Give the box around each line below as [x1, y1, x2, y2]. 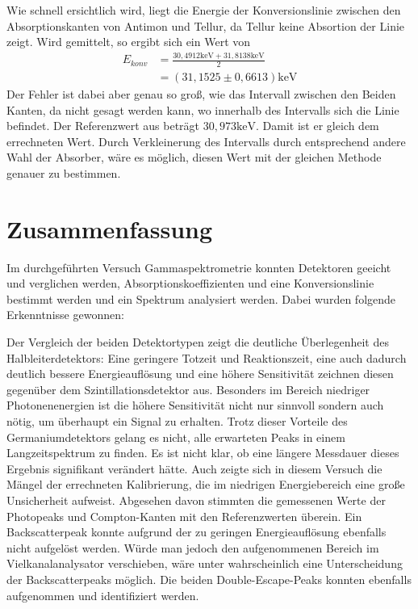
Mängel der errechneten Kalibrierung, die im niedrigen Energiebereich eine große [6, 476, 405, 493]
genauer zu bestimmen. [6, 164, 121, 181]
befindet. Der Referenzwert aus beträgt [6, 117, 200, 134]
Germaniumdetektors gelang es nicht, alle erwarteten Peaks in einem [6, 428, 345, 445]
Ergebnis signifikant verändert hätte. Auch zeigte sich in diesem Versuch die [6, 460, 382, 477]
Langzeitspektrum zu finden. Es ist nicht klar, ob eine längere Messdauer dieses [6, 444, 399, 461]
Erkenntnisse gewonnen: [6, 306, 124, 323]
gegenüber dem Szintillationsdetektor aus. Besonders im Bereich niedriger [6, 380, 370, 397]
